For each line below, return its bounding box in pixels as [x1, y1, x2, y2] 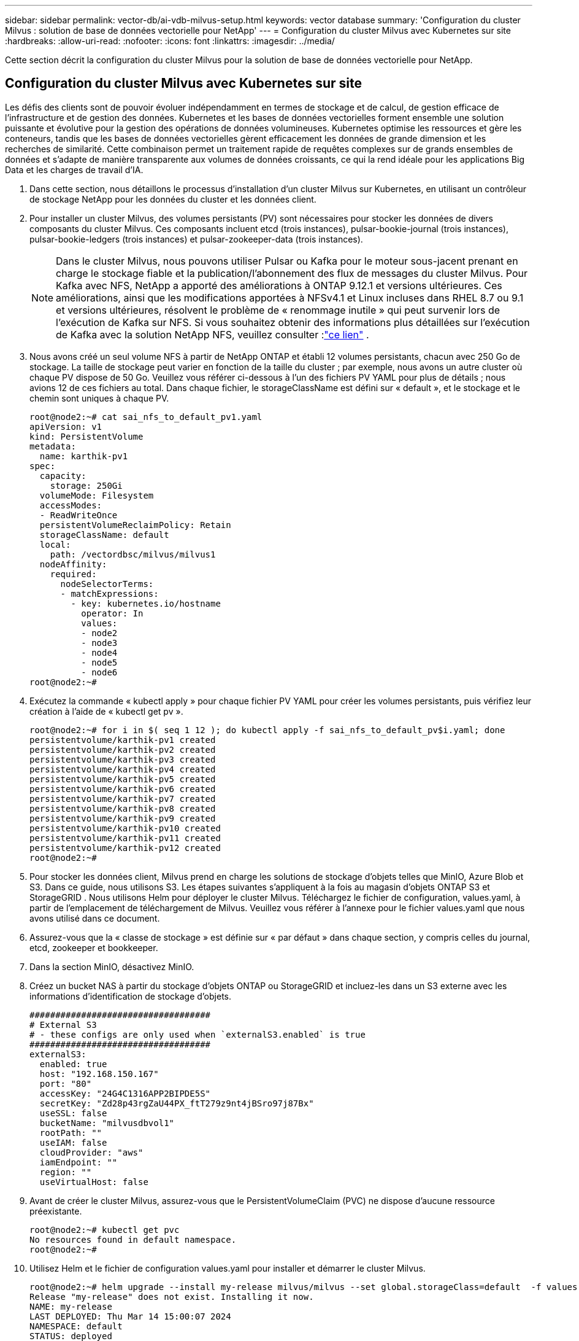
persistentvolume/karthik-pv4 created [29, 764, 216, 774]
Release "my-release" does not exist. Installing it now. [29, 1291, 314, 1302]
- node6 [81, 667, 118, 677]
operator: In [81, 608, 144, 618]
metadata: [29, 441, 76, 451]
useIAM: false [39, 1137, 107, 1148]
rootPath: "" [39, 1127, 102, 1138]
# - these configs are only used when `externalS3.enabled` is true [29, 1029, 366, 1040]
